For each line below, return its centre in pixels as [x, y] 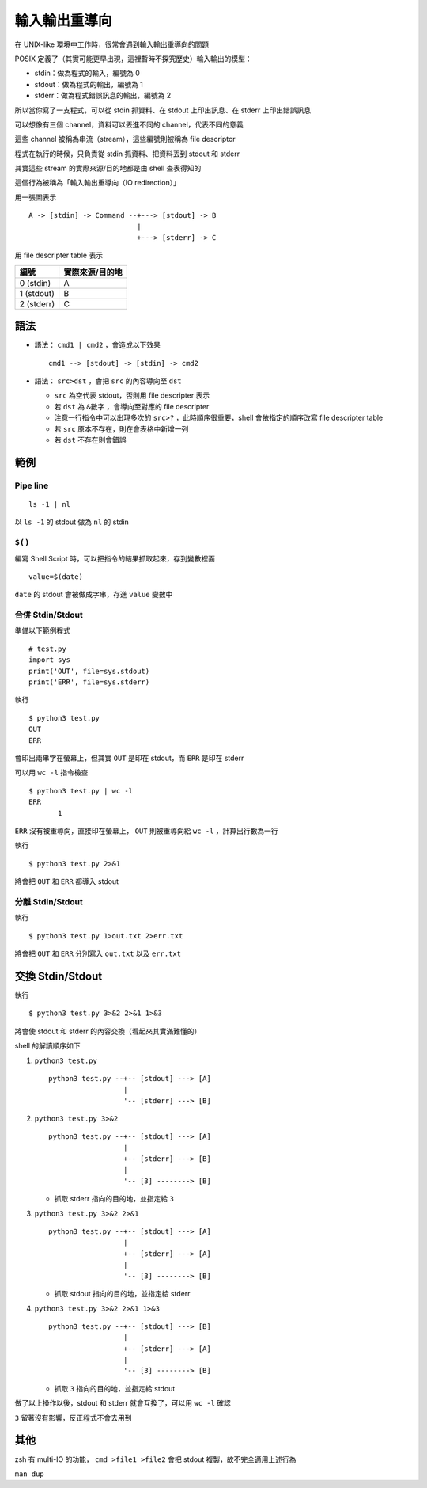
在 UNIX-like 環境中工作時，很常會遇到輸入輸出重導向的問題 [112, 44]
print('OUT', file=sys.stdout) [89, 671]
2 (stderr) [37, 303]
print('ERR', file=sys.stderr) [89, 682]
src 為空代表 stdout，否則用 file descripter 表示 [132, 395]
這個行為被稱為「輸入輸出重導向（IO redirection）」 [98, 183]
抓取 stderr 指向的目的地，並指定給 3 [114, 1199]
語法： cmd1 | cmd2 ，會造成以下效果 [98, 345]
